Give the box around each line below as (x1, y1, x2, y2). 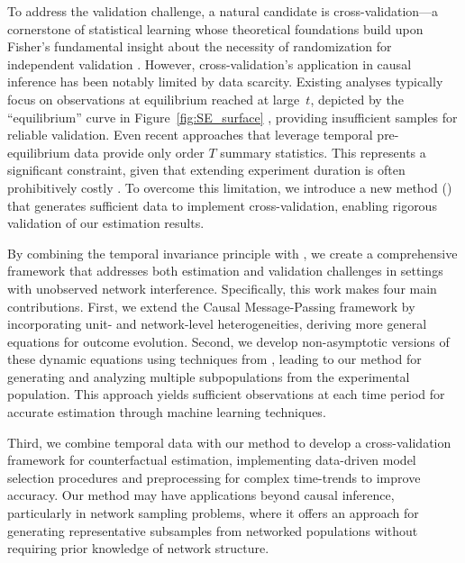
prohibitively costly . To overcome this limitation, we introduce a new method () (7, 177, 452, 196)
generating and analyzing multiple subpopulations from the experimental (7, 367, 410, 386)
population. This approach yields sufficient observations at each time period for (7, 385, 445, 404)
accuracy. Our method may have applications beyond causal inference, (7, 486, 395, 504)
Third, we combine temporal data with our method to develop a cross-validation (7, 432, 451, 451)
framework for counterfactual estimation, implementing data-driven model (7, 450, 416, 469)
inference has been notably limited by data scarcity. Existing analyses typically (7, 72, 443, 91)
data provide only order (74, 142, 205, 161)
